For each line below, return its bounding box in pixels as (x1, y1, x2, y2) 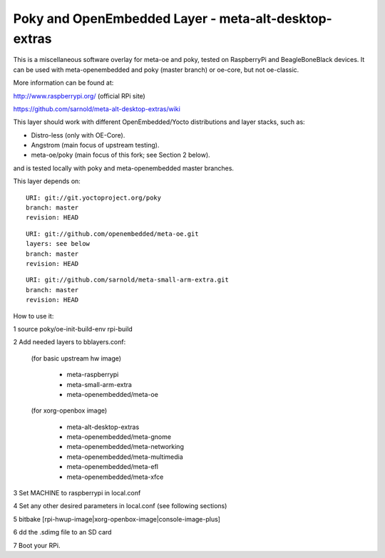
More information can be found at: (13, 78, 114, 87)
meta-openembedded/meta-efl (66, 463, 158, 471)
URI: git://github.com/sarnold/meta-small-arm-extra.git (26, 276, 230, 284)
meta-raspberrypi (66, 371, 119, 379)
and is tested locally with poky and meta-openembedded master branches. (13, 164, 235, 172)
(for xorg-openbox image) (31, 406, 108, 415)
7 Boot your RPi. (13, 541, 61, 549)
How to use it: (13, 311, 54, 320)
